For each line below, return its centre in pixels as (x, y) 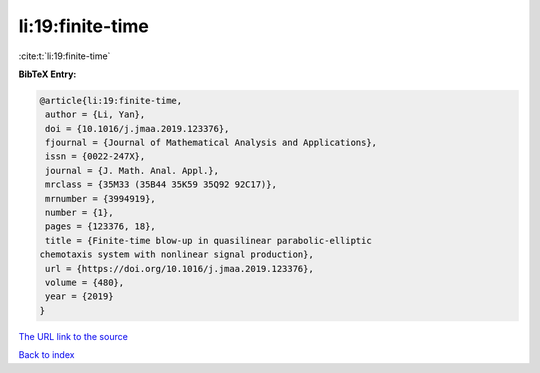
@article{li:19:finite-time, (111, 100)
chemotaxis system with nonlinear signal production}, (176, 254)
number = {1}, (79, 213)
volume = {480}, (85, 282)
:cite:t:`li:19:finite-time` (64, 56)
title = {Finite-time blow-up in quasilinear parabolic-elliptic (208, 240)
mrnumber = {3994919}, (101, 198)
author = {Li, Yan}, (95, 114)
